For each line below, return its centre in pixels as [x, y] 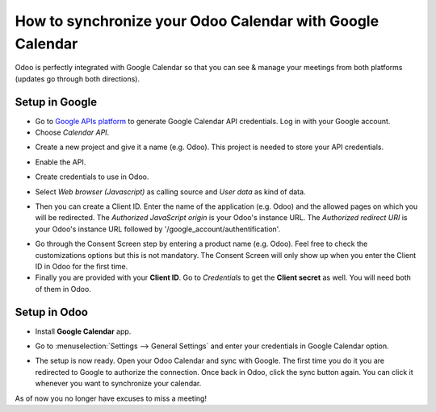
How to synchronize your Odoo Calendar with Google [197, 21]
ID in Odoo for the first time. [82, 266]
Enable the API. [61, 162]
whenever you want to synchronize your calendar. [118, 384]
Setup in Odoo [52, 312]
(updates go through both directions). [78, 79]
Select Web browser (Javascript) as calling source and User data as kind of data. [170, 191]
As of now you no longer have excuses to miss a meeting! [111, 398]
